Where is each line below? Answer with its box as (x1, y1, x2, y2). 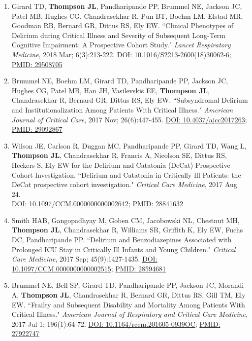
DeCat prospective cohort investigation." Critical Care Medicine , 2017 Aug (11, 179, 237, 189)
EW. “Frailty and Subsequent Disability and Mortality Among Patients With (11, 299, 245, 309)
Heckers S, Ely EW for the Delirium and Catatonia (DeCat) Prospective (11, 159, 230, 170)
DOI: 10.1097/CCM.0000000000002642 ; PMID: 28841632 (11, 198, 184, 209)
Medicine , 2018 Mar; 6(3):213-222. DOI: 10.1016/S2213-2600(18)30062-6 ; (11, 49, 231, 59)
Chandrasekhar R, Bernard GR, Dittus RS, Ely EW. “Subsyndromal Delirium (11, 95, 248, 105)
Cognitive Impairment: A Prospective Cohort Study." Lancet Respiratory (11, 39, 231, 50)
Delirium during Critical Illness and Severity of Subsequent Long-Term (11, 30, 225, 40)
